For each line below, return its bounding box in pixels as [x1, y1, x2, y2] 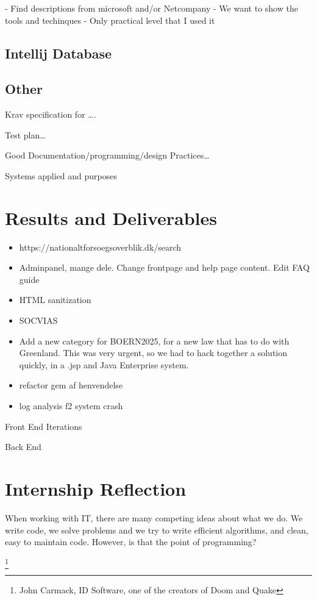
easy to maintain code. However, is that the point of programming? [5, 535, 257, 548]
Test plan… [5, 128, 46, 141]
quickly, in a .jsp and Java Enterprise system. [19, 358, 189, 371]
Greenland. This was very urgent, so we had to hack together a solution [19, 346, 288, 359]
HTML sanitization [19, 293, 91, 306]
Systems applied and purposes [5, 169, 117, 182]
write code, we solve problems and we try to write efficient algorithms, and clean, [5, 523, 308, 536]
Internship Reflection [5, 476, 187, 501]
